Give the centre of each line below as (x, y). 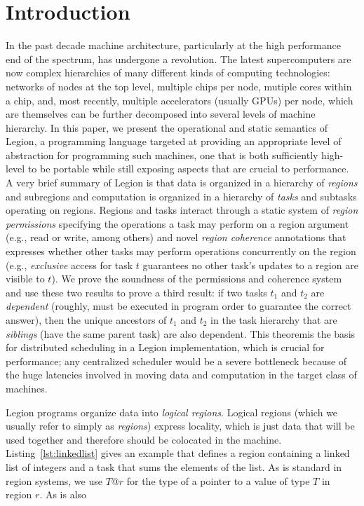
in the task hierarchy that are (274, 320)
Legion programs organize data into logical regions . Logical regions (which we (172, 412)
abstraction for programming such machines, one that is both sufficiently (162, 155)
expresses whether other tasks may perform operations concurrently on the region (181, 251)
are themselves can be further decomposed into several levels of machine (161, 114)
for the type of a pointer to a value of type (218, 480)
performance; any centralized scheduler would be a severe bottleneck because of (176, 361)
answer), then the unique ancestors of (86, 320)
